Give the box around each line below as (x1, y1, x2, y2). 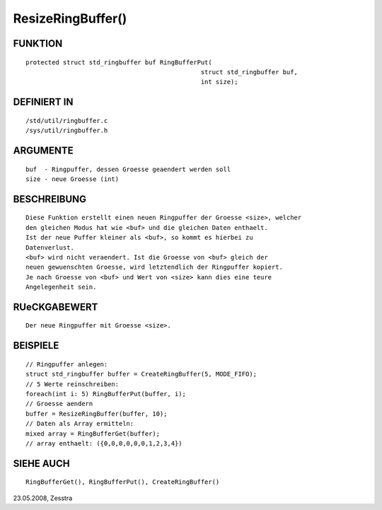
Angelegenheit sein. (25, 283, 97, 291)
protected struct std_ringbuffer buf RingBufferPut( (25, 58, 212, 66)
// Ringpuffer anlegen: (25, 360, 108, 368)
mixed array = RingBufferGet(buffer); (25, 429, 161, 438)
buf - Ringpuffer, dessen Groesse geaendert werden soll (25, 165, 231, 173)
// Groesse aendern (25, 400, 93, 408)
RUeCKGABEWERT (13, 301, 98, 313)
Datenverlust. (25, 243, 74, 251)
